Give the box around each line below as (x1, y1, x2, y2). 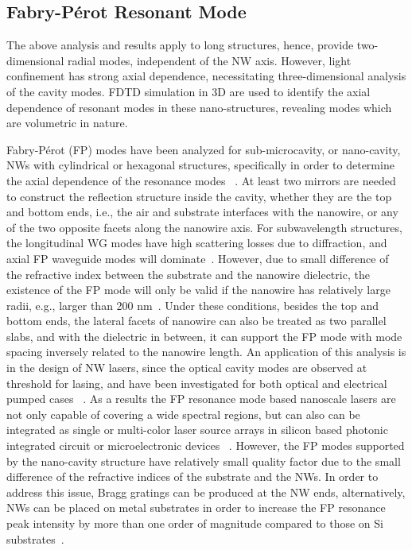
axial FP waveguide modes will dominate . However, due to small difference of (6, 250, 389, 266)
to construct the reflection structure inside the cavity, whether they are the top (6, 188, 392, 204)
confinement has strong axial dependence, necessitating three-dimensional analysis (6, 68, 406, 84)
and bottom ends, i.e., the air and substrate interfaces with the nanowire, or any (6, 203, 398, 220)
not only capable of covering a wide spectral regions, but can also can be (6, 405, 360, 422)
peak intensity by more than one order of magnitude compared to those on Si (6, 515, 383, 532)
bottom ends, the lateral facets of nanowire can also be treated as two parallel (6, 312, 387, 329)
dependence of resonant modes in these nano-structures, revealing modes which (6, 99, 392, 115)
